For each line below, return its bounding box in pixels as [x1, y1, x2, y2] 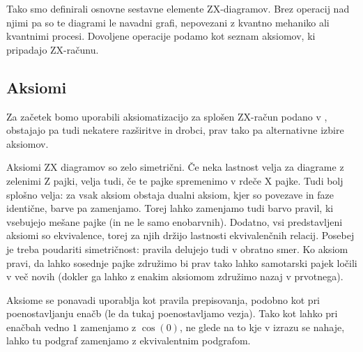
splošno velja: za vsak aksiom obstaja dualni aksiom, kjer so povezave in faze [6, 187, 334, 201]
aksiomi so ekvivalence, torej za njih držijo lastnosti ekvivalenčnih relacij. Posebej [6, 228, 355, 243]
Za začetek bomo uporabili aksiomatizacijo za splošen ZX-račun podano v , [6, 109, 327, 123]
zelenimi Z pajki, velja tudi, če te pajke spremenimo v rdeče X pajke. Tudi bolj [6, 173, 343, 188]
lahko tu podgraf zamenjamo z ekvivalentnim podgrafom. [6, 333, 251, 348]
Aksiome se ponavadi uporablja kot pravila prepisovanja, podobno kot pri [6, 292, 320, 307]
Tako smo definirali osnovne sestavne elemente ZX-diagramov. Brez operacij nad [6, 1, 350, 15]
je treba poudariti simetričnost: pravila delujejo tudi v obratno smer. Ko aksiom [6, 241, 348, 256]
